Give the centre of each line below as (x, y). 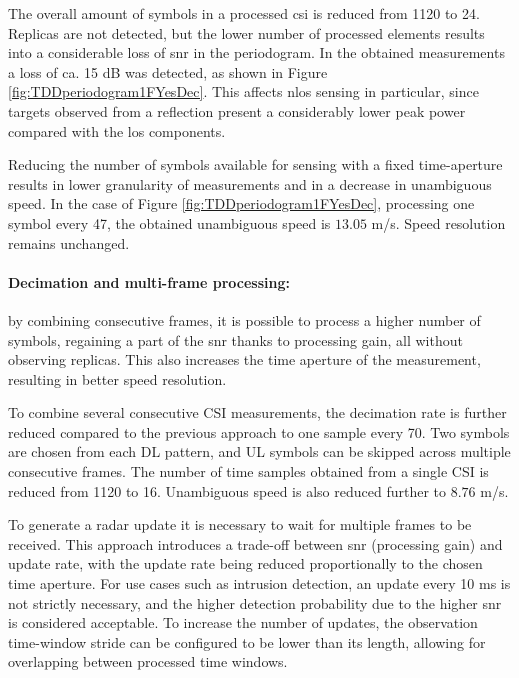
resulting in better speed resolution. (117, 378)
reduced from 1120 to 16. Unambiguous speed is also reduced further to (227, 490)
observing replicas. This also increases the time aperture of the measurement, (244, 359)
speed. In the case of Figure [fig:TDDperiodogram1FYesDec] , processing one (241, 203)
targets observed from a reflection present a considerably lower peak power (237, 110)
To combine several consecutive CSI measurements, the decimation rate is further (257, 412)
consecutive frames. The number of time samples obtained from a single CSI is (248, 471)
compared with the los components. (117, 130)
